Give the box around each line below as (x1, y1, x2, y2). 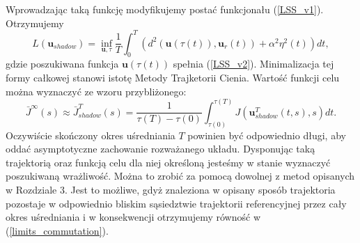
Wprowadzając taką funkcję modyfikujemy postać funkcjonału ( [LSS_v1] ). (6, 2, 324, 16)
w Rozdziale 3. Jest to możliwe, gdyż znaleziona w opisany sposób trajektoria (6, 182, 336, 196)
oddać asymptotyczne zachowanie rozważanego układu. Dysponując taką (6, 141, 315, 156)
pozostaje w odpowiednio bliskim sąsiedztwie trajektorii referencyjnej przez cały (6, 196, 347, 210)
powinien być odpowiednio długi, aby (187, 127, 346, 142)
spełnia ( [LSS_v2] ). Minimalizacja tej (173, 56, 334, 71)
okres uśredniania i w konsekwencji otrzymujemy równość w (6, 210, 260, 224)
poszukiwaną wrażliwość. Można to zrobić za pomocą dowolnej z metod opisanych (6, 168, 355, 183)
